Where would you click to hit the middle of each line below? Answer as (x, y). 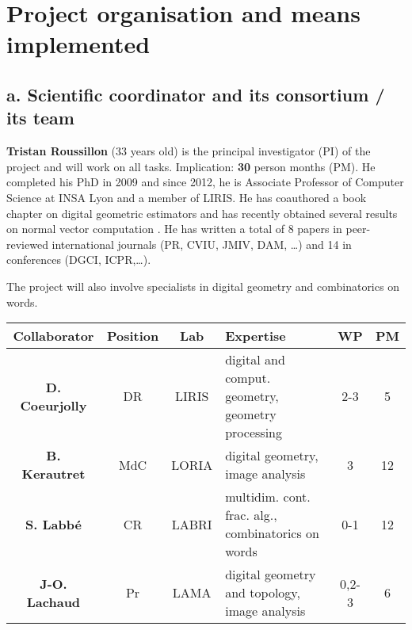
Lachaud (53, 601)
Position (133, 336)
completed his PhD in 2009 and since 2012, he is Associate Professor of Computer (205, 182)
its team (40, 118)
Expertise (256, 336)
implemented (78, 44)
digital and (255, 360)
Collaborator (53, 336)
